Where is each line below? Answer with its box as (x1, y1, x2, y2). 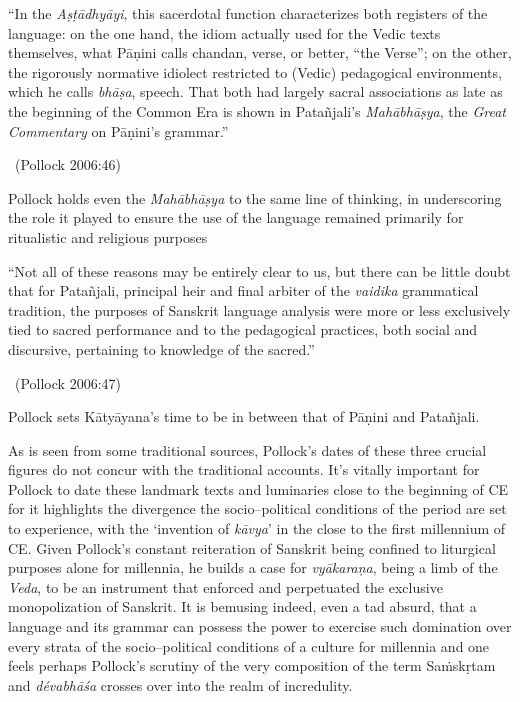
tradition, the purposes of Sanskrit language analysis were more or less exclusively (8, 299, 511, 320)
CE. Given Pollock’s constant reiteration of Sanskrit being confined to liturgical (8, 537, 496, 558)
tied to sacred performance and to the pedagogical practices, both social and (8, 319, 477, 340)
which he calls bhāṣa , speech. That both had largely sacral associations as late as (8, 81, 503, 102)
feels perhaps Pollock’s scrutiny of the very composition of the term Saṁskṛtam (8, 655, 496, 676)
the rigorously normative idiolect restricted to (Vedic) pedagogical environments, (8, 61, 502, 82)
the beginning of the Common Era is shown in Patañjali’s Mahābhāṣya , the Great (8, 100, 506, 121)
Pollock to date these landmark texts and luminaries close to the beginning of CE (8, 478, 509, 499)
